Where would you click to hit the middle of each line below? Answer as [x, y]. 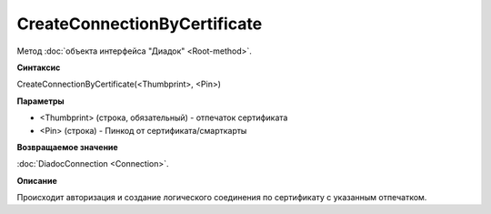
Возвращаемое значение [67, 147]
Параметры [40, 101]
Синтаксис [39, 67]
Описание [37, 180]
